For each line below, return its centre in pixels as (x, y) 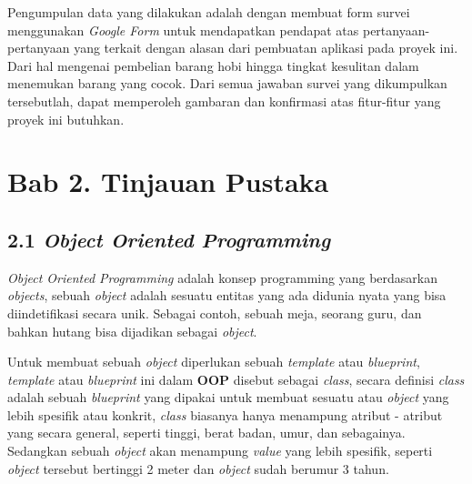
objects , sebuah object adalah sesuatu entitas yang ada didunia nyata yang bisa (227, 295)
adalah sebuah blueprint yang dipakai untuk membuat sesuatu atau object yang (228, 397)
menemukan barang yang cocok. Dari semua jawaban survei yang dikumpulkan (227, 83)
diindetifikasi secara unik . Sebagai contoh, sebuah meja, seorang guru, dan (215, 313)
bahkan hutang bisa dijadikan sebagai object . (132, 331)
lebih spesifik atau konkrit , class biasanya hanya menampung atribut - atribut (225, 414)
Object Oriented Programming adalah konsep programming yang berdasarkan (222, 277)
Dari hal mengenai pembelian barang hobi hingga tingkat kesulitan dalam (213, 65)
